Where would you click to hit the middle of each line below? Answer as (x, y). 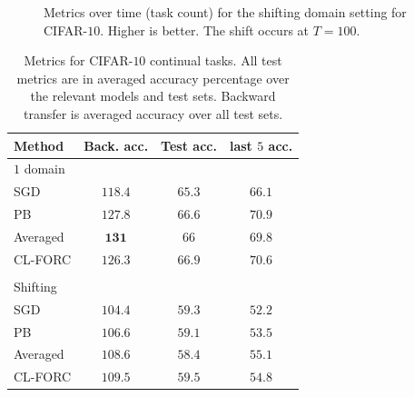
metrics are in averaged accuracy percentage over (153, 78)
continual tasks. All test (216, 60)
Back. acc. (116, 145)
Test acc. (189, 145)
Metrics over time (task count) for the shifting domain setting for (225, 12)
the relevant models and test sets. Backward (153, 96)
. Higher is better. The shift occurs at (204, 30)
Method (39, 145)
